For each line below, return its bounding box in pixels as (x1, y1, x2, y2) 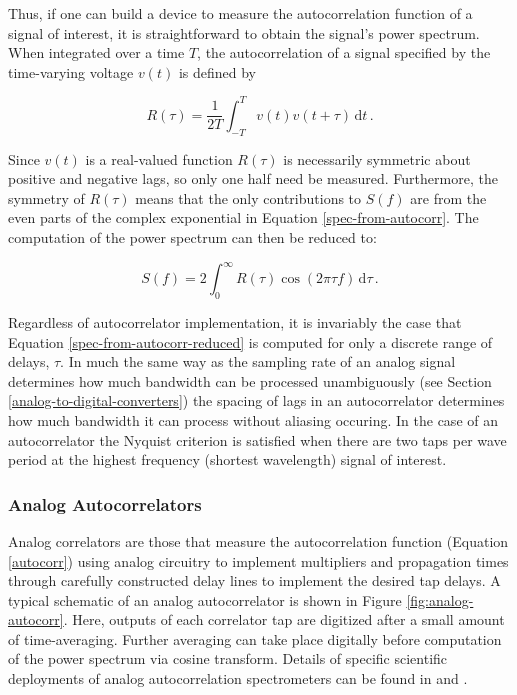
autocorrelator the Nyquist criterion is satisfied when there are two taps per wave (8, 429, 507, 450)
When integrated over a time (8, 42, 185, 63)
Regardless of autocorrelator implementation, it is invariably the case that (8, 311, 462, 332)
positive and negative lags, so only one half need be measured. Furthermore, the (8, 168, 498, 189)
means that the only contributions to (135, 187, 362, 208)
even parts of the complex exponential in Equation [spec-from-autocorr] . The (8, 207, 479, 228)
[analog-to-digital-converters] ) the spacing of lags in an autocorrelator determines (8, 390, 505, 411)
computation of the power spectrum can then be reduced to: (8, 227, 377, 248)
